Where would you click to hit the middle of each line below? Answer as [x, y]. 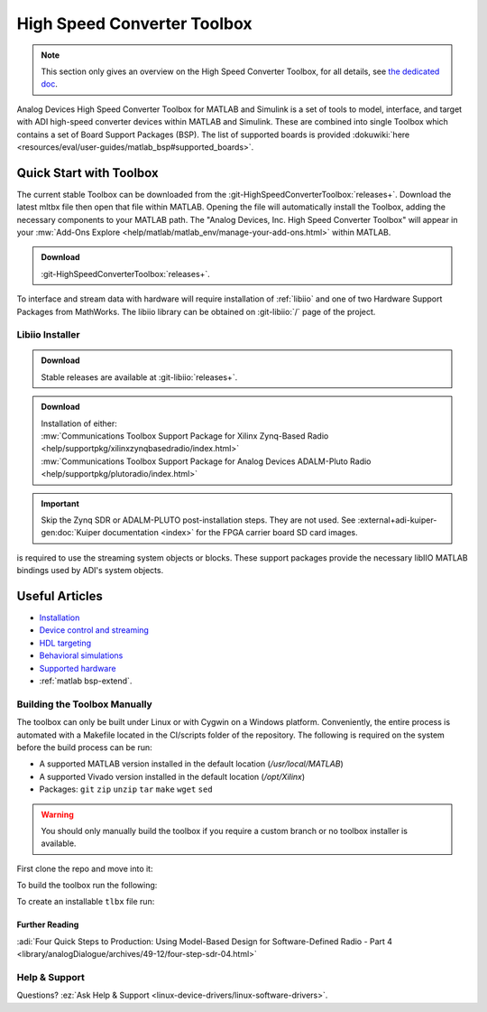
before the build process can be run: [84, 747]
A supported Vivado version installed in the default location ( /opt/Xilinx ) [172, 776]
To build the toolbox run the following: [87, 886]
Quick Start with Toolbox [87, 173]
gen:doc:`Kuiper [71, 533]
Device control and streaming [94, 630]
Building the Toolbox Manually [84, 704]
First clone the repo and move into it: [85, 868]
